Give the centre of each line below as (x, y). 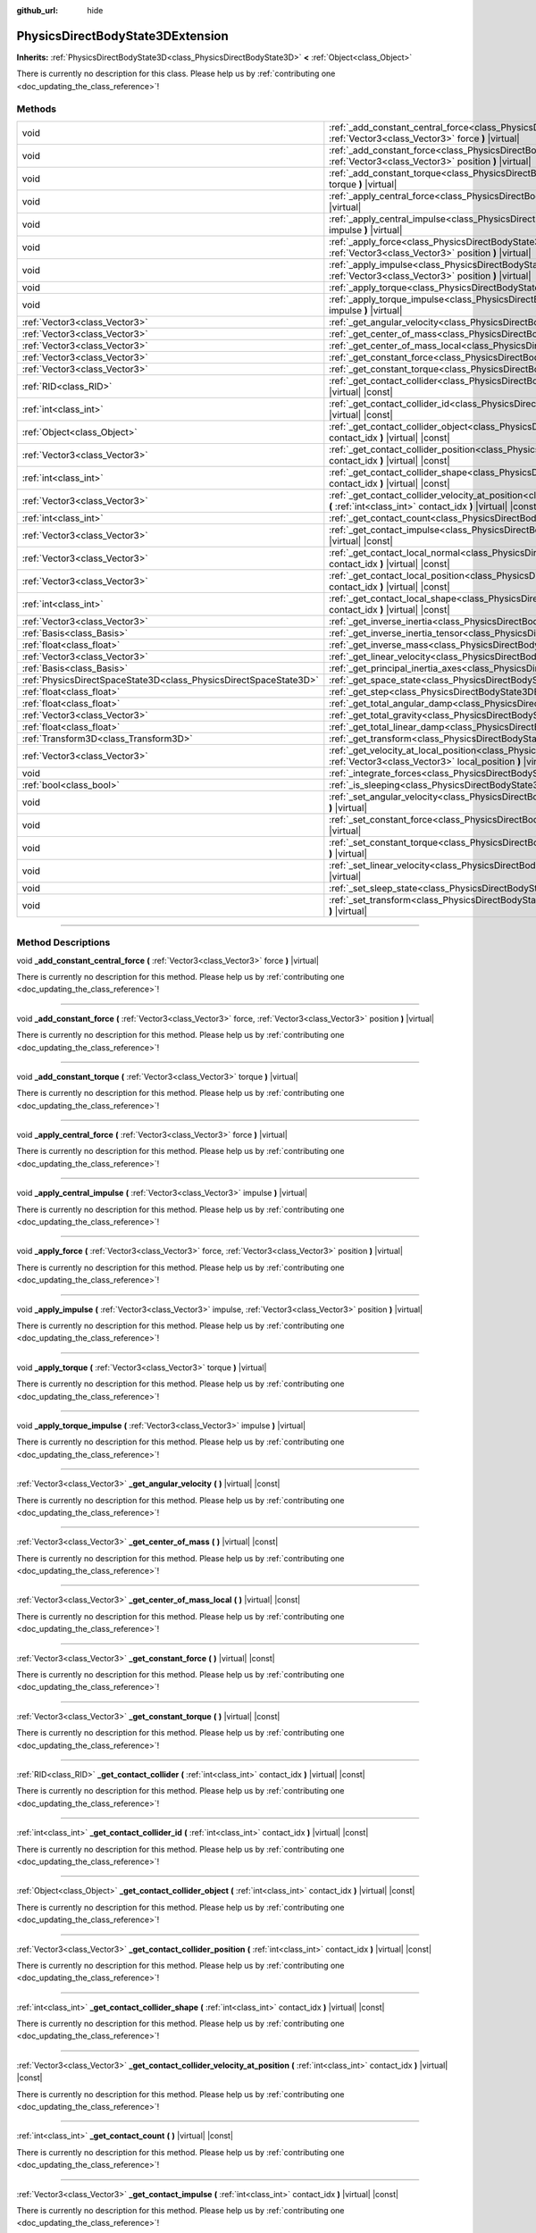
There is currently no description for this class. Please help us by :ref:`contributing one (176, 74)
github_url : (37, 10)
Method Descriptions (63, 942)
